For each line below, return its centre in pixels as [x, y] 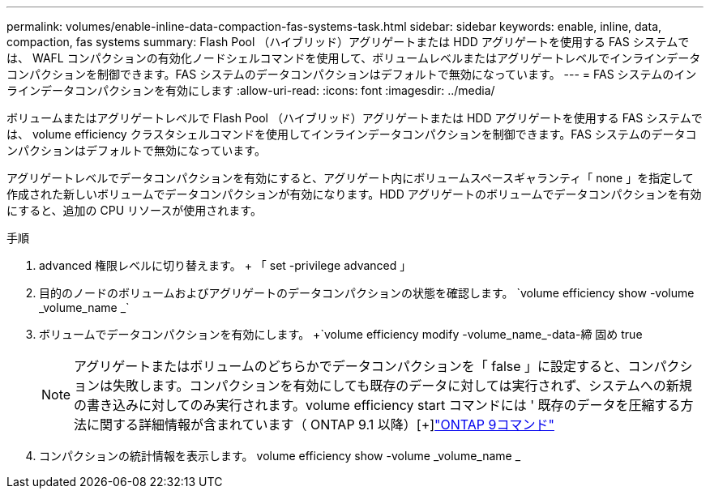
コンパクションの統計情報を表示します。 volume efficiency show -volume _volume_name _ [280, 456]
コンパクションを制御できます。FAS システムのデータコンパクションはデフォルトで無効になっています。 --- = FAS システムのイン [352, 74]
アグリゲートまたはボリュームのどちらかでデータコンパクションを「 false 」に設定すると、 [351, 366]
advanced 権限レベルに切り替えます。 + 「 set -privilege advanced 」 [225, 265]
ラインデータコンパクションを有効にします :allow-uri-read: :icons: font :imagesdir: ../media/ [251, 90]
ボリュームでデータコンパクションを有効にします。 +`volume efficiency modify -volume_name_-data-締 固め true [341, 334]
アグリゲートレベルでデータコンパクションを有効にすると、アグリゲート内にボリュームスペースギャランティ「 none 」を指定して [350, 178]
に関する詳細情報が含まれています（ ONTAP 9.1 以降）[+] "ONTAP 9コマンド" [321, 425]
